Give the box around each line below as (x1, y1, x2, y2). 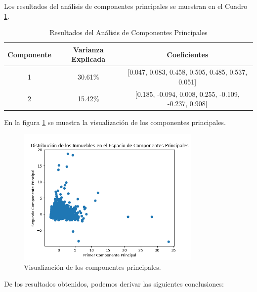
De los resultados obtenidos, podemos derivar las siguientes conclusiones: (4, 278, 224, 289)
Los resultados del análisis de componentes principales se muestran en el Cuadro (4, 1, 248, 11)
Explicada (71, 54, 106, 64)
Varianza (73, 44, 104, 54)
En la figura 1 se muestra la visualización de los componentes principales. (4, 117, 226, 127)
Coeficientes (167, 49, 209, 59)
